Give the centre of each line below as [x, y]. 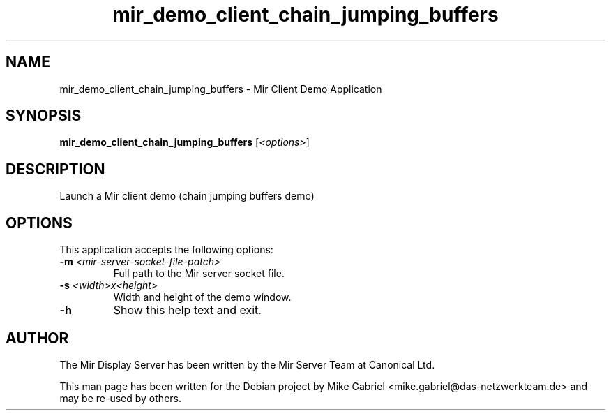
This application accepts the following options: [166, 250]
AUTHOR [37, 338]
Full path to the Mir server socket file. [199, 274]
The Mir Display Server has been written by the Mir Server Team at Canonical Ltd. [247, 364]
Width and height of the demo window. [202, 297]
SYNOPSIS [44, 116]
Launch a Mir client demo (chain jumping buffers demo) [187, 196]
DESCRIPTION [55, 169]
